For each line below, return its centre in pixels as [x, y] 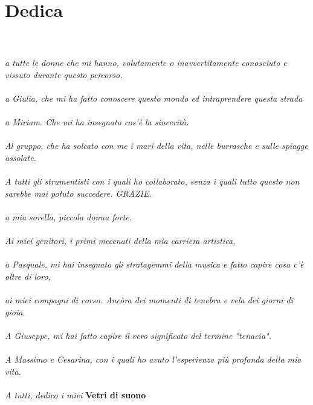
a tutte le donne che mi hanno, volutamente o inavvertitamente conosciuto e [146, 63]
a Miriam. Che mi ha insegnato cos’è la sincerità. [97, 122]
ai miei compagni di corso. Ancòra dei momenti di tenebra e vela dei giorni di [149, 300]
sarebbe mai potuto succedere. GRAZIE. [78, 193]
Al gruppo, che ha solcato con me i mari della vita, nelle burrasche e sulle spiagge [156, 146]
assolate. [21, 158]
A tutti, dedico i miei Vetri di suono [76, 394]
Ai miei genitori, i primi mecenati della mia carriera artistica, [120, 241]
